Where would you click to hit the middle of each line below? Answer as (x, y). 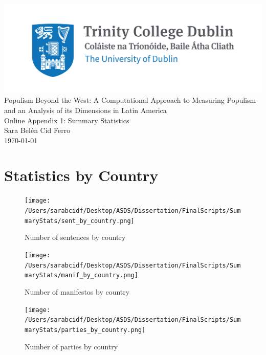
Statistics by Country (81, 175)
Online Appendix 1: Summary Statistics (67, 120)
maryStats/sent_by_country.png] (80, 221)
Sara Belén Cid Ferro (37, 130)
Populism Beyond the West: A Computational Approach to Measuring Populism (130, 100)
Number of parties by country (71, 346)
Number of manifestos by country (77, 291)
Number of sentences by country (75, 237)
